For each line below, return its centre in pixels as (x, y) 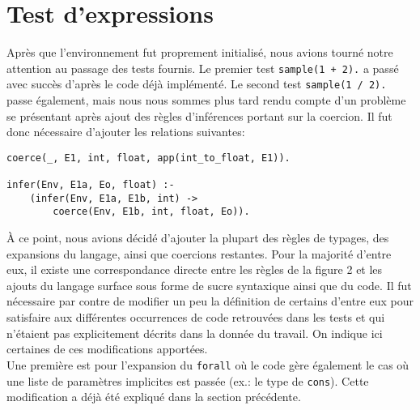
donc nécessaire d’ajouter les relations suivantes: (126, 132)
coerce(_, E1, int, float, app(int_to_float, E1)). (148, 158)
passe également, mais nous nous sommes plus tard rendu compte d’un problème (206, 100)
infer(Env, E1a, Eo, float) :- (91, 185)
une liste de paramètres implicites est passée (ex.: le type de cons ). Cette (188, 380)
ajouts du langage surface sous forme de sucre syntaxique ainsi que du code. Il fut (209, 285)
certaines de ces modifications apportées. (107, 349)
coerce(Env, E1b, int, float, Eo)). (151, 212)
